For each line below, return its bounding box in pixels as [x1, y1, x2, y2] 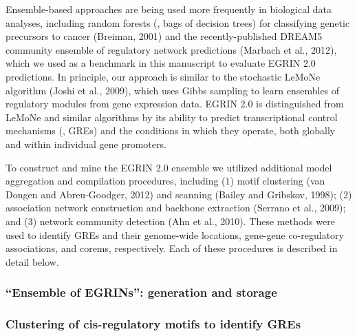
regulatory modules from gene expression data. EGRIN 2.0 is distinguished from [6, 96, 344, 111]
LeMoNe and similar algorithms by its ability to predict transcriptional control [6, 109, 338, 124]
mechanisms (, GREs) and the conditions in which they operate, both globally [6, 123, 336, 138]
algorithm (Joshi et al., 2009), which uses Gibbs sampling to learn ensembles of [6, 83, 340, 97]
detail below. [6, 254, 59, 269]
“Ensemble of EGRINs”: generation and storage [6, 284, 277, 301]
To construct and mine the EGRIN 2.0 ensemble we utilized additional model [6, 160, 332, 174]
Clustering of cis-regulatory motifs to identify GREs [6, 315, 301, 333]
